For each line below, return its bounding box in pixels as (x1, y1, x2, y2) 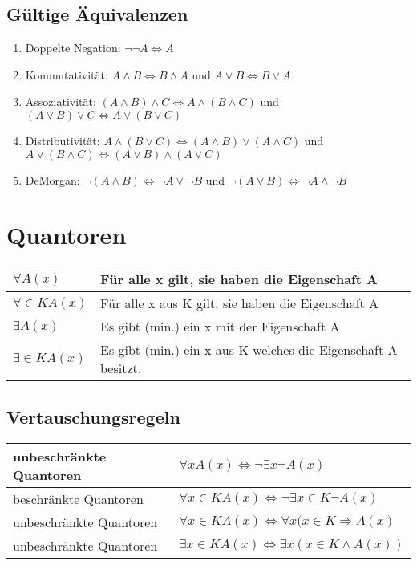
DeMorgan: (25, 171, 80, 188)
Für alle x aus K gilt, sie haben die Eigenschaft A (99, 294, 379, 313)
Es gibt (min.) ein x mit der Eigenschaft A (99, 317, 340, 336)
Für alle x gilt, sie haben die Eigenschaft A (99, 270, 378, 289)
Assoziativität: (25, 93, 96, 110)
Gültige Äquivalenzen (6, 2, 188, 26)
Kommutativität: (25, 66, 108, 83)
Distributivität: (25, 132, 100, 148)
